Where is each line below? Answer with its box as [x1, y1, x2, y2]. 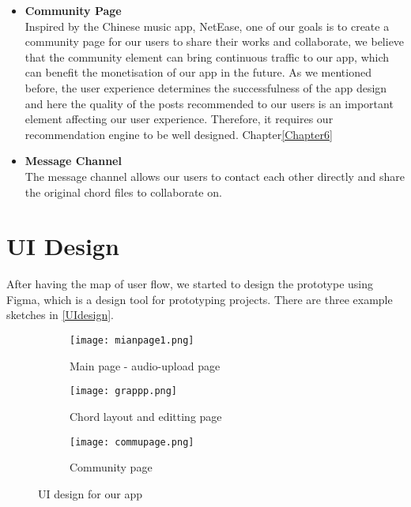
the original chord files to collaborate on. [25, 183, 222, 200]
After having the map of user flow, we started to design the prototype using [6, 276, 374, 292]
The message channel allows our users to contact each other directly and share [25, 167, 405, 184]
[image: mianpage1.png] [70, 335, 194, 347]
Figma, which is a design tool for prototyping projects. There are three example [6, 291, 393, 307]
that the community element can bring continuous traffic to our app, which [25, 48, 390, 65]
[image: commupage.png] [70, 436, 194, 448]
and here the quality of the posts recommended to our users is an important [25, 95, 394, 111]
